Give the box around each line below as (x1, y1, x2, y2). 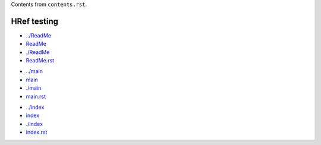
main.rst (26, 93, 46, 100)
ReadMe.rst (26, 57, 55, 64)
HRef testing (11, 16, 59, 26)
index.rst (26, 128, 48, 136)
